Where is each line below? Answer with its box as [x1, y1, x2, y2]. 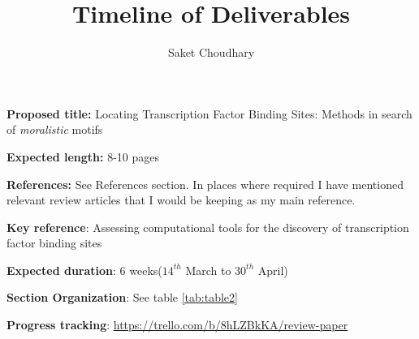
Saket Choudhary [167, 44, 255, 61]
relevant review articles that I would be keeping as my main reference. [6, 191, 356, 208]
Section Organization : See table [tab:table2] [6, 289, 238, 306]
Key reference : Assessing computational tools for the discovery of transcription [6, 218, 409, 235]
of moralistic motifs [6, 121, 103, 138]
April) [257, 261, 288, 278]
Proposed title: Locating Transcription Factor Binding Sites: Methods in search [6, 105, 413, 122]
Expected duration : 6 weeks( [6, 261, 162, 278]
